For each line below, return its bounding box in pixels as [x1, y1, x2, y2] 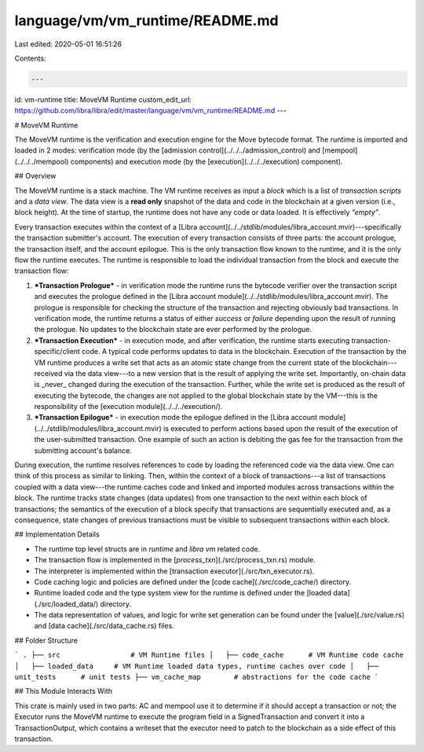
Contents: [14, 53, 46, 63]
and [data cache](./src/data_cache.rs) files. [34, 621, 174, 631]
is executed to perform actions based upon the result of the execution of [163, 423, 398, 433]
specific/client [34, 347, 80, 356]
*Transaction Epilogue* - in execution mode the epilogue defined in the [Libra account [34, 413, 318, 422]
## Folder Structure [14, 636, 79, 645]
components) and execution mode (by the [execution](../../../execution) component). [70, 157, 343, 166]
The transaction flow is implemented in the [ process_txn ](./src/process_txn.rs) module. [34, 555, 316, 565]
